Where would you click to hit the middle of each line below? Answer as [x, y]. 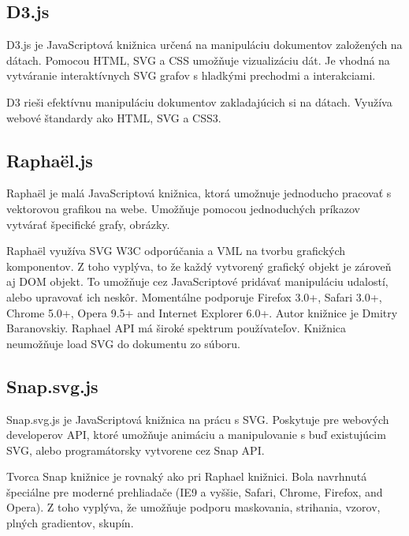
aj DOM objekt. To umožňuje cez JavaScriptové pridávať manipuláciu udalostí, [197, 281]
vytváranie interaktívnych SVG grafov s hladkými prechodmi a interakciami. [191, 75]
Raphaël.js [50, 160]
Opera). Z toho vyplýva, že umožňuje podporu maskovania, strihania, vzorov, [193, 507]
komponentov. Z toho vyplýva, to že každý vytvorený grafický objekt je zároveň [199, 266]
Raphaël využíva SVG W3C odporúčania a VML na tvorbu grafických [176, 251]
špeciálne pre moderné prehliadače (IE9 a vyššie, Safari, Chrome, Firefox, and [195, 491]
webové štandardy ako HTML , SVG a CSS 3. [114, 117]
